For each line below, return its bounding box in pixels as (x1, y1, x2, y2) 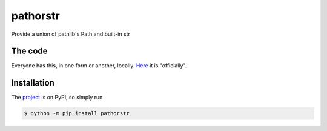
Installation (11, 78, 54, 88)
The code (11, 46, 48, 56)
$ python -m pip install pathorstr (24, 110, 130, 117)
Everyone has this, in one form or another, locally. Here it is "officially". (11, 62, 187, 69)
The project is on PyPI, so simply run (11, 94, 103, 101)
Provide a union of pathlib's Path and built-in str (11, 30, 130, 38)
